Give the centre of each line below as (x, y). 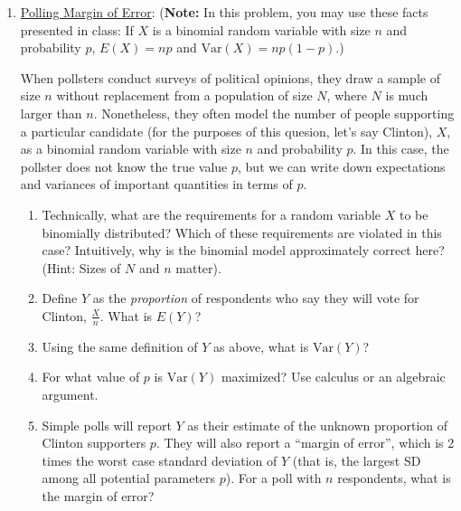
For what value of (91, 377)
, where (347, 95)
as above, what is (261, 346)
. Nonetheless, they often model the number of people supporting (274, 113)
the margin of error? (98, 495)
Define (60, 298)
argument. (70, 394)
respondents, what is (394, 478)
